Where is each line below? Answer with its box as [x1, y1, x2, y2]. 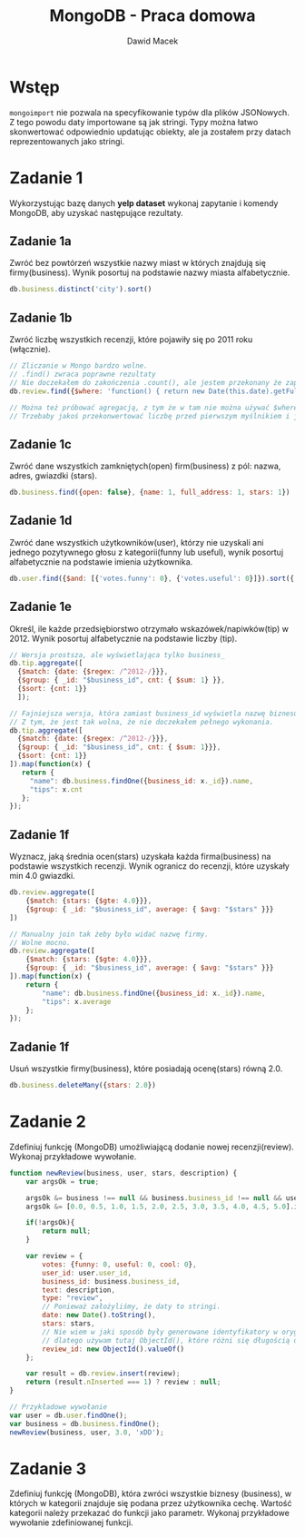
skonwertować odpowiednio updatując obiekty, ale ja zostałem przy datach [9, 126, 291, 137]
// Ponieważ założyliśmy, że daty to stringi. [42, 1302, 221, 1312]
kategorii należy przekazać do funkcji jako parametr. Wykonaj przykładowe [9, 1508, 290, 1519]
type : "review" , [42, 1294, 103, 1303]
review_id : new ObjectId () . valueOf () [42, 1345, 184, 1354]
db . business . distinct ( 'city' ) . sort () [9, 285, 152, 294]
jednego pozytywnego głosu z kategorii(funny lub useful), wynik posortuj [9, 547, 284, 557]
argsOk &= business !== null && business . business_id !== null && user [25, 1193, 302, 1203]
